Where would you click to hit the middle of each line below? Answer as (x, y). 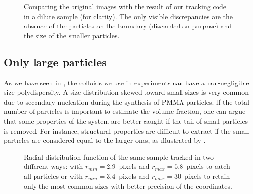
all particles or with (53, 176)
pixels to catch (208, 166)
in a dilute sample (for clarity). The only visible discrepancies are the (128, 16)
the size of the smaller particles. (72, 35)
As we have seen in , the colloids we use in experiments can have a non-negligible (126, 82)
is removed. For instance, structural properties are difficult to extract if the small (126, 130)
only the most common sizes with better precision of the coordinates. (128, 185)
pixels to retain (207, 176)
